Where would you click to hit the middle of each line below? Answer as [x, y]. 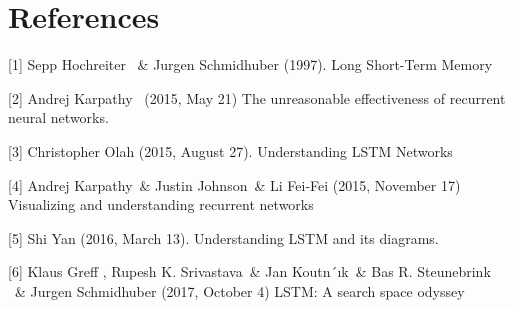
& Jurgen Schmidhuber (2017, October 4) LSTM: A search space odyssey [239, 290]
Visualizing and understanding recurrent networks [161, 204]
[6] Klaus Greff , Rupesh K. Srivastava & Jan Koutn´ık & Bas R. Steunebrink [249, 271]
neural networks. [58, 117]
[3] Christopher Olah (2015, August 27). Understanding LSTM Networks [230, 150]
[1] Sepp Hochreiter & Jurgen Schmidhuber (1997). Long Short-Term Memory [250, 64]
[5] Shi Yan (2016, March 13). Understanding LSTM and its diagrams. [223, 237]
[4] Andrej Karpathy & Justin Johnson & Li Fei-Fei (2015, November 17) [234, 184]
